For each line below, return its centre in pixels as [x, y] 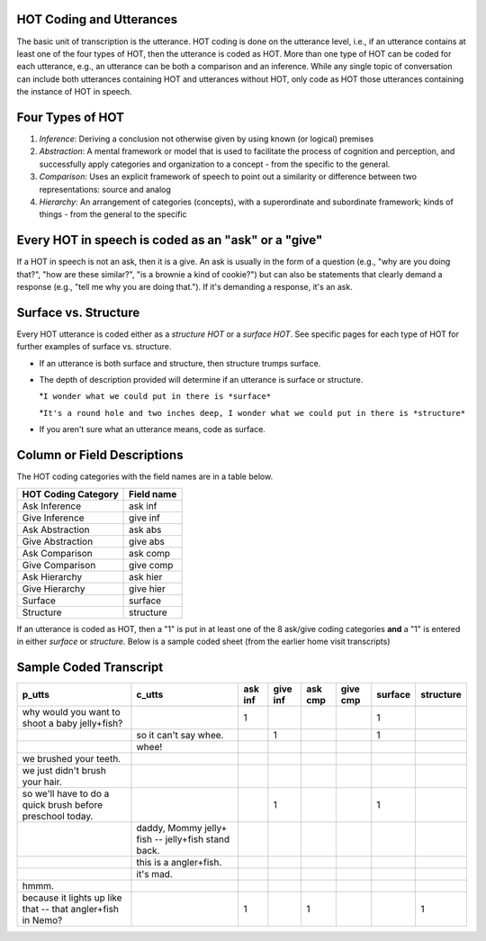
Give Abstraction [58, 541]
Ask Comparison [58, 553]
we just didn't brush [64, 770]
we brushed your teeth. [72, 758]
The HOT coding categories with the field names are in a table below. [145, 476]
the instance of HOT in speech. [74, 92]
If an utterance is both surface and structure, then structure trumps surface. [180, 363]
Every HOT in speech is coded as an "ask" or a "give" [170, 240]
